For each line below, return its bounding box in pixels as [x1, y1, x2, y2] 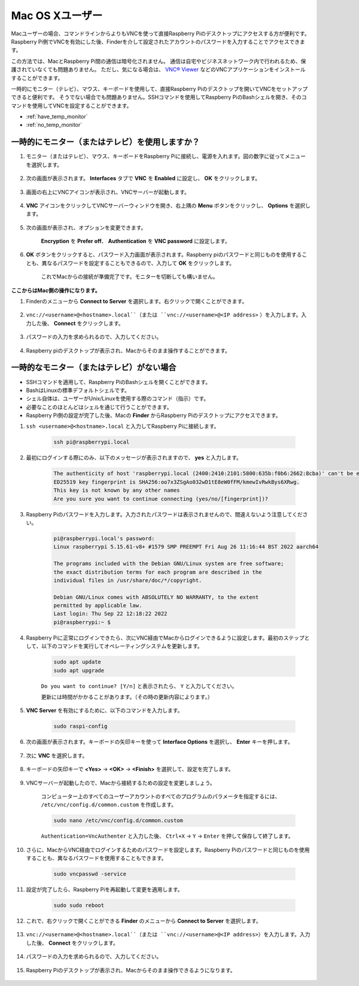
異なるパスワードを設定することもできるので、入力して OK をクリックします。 [41, 259, 235, 266]
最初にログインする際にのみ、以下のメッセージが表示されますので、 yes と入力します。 [26, 454, 242, 461]
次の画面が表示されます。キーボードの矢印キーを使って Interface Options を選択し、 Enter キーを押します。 [26, 738, 293, 745]
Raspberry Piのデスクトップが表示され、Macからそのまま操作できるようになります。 [26, 966, 236, 973]
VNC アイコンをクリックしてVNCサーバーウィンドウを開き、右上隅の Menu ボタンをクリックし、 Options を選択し [26, 202, 311, 209]
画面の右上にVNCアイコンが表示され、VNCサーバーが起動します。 [26, 188, 190, 196]
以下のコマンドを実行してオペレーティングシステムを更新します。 [41, 643, 203, 650]
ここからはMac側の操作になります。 [11, 287, 101, 294]
